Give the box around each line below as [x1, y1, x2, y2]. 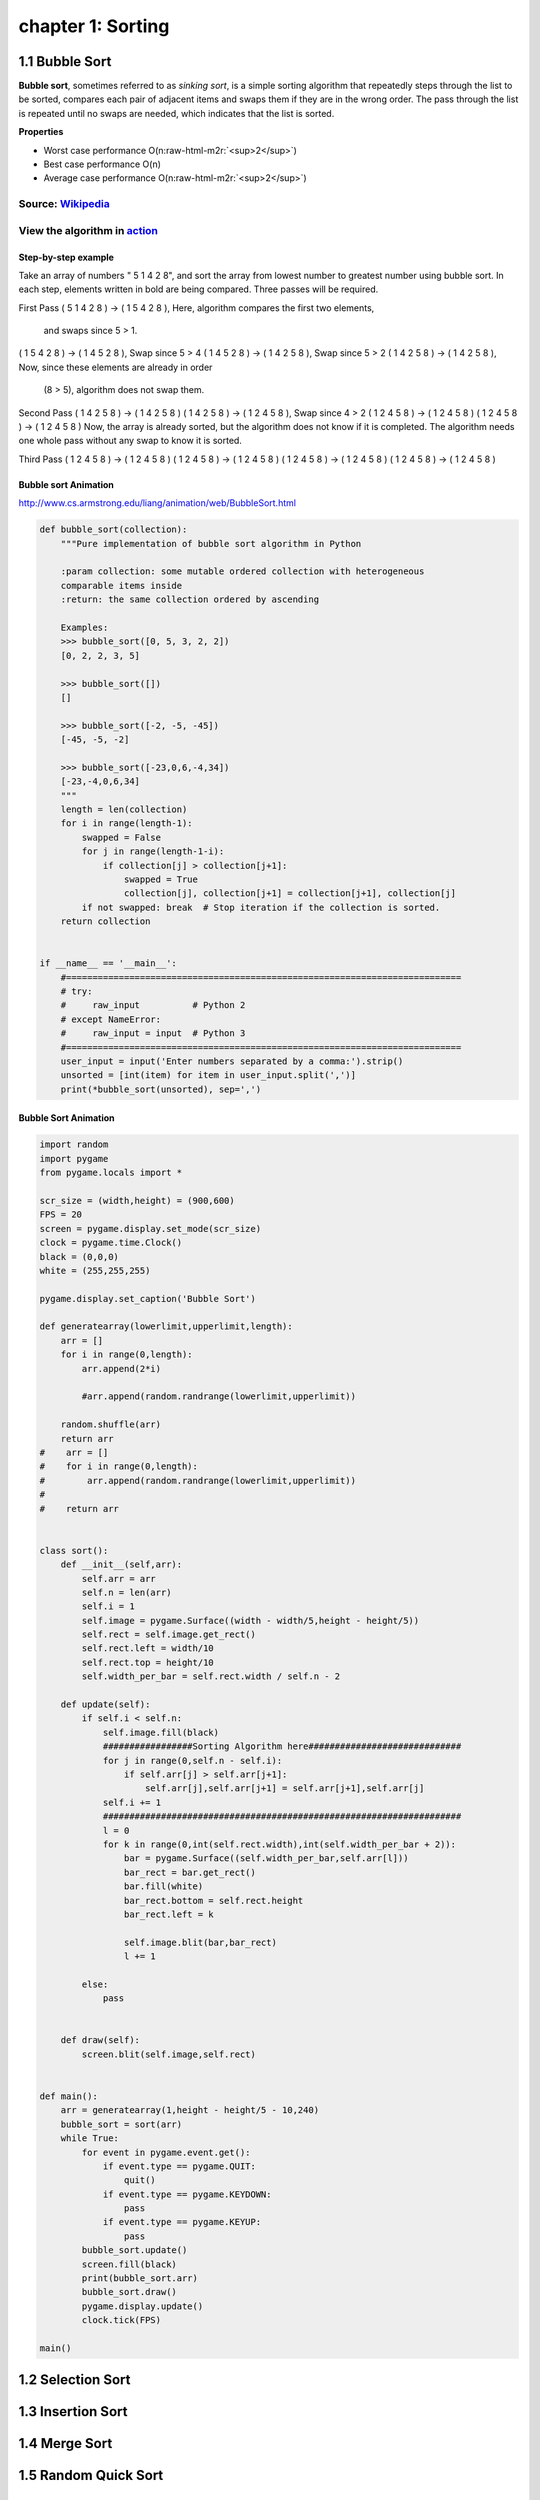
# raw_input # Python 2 [60, 1000, 246, 1011]
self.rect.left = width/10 [81, 1643, 214, 1654]
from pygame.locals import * [39, 1167, 183, 1179]
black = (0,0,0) [39, 1251, 120, 1262]
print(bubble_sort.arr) [81, 2273, 199, 2284]
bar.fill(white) [123, 1881, 204, 1892]
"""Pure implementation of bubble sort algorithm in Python [60, 538, 362, 549]
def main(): [39, 2090, 99, 2102]
